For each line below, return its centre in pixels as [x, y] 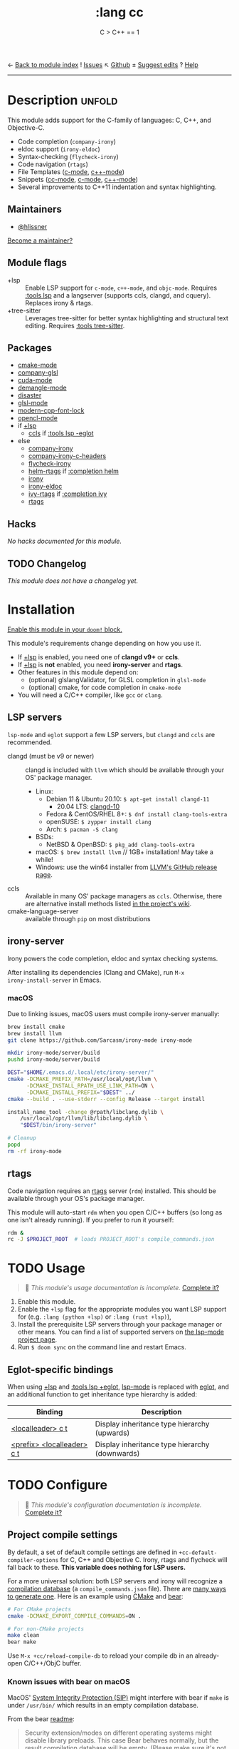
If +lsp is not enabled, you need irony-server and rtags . [100, 664]
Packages [30, 348]
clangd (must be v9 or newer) [51, 756]
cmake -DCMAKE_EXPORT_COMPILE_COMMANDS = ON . [74, 1616]
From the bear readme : [41, 1719]
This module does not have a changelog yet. [73, 581]
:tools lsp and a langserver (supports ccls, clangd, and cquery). [118, 295]
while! [44, 859]
